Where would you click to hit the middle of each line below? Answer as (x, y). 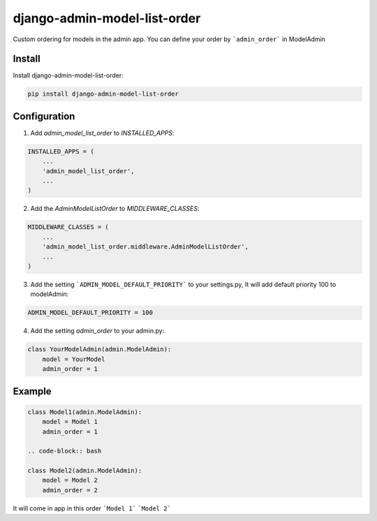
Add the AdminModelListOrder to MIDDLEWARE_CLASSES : (115, 209)
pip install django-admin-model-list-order (103, 94)
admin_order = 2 (70, 490)
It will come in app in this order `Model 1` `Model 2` (92, 508)
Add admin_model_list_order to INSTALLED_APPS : (102, 133)
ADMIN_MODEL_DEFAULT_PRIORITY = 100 (90, 313)
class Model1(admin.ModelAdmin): (85, 412)
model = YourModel (74, 359)
